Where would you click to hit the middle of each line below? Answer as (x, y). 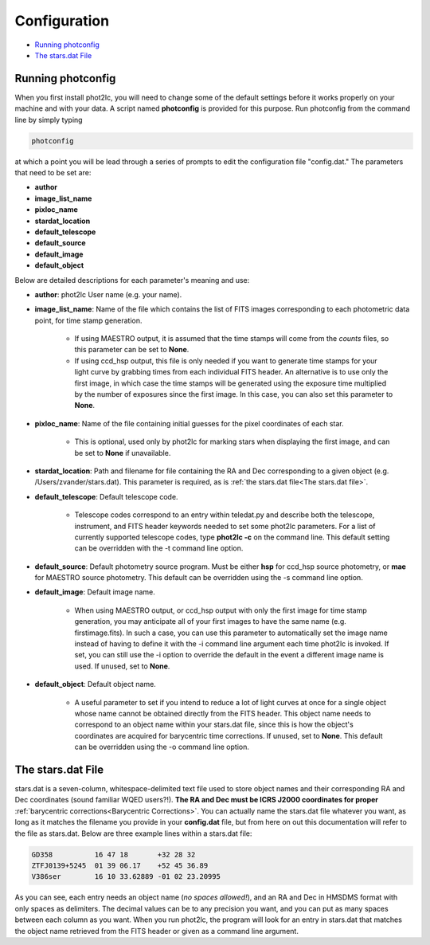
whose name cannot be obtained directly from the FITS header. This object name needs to (223, 714)
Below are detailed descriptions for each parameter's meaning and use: (132, 280)
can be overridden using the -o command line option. (162, 747)
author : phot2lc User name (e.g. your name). (108, 294)
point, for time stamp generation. (88, 320)
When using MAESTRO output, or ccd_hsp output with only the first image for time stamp (221, 610)
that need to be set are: (53, 172)
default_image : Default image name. (95, 592)
